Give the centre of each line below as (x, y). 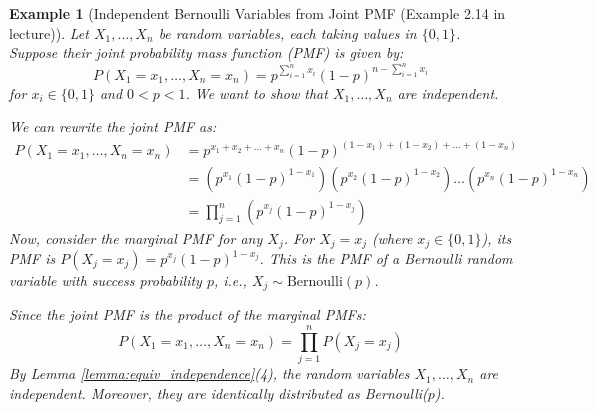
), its (496, 237)
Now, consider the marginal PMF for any (136, 237)
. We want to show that (256, 92)
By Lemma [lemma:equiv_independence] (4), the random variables (209, 373)
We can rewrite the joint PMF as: (113, 126)
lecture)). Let (49, 32)
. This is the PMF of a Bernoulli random (386, 258)
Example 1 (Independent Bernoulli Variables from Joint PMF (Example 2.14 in (257, 13)
